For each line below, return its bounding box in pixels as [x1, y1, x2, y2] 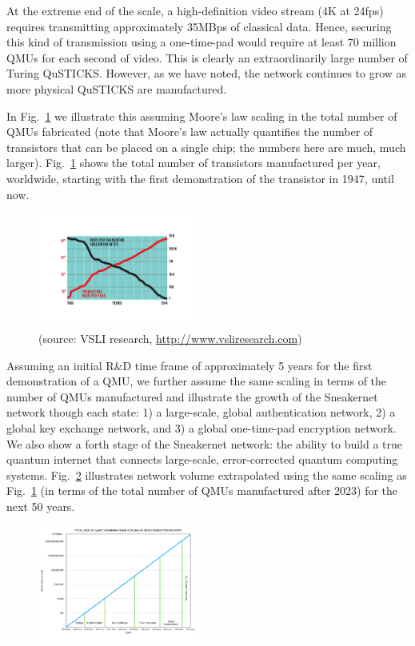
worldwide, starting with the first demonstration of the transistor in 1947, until [6, 169, 394, 186]
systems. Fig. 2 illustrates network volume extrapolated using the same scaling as [6, 466, 407, 483]
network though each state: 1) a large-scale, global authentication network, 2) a [6, 404, 396, 421]
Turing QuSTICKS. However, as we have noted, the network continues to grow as [6, 65, 407, 82]
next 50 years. [6, 497, 75, 514]
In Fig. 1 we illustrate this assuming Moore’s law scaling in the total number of [6, 107, 397, 124]
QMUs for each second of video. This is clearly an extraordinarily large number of [6, 49, 408, 66]
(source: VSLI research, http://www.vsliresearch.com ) [38, 330, 302, 347]
